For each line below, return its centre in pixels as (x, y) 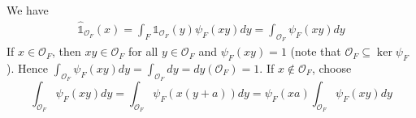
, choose (331, 67)
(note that (316, 51)
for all (143, 51)
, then (67, 51)
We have (28, 10)
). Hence (27, 67)
